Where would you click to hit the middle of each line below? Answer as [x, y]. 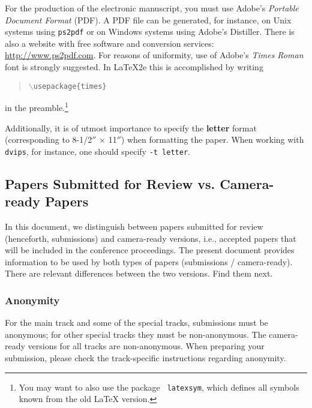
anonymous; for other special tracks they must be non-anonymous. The [136, 334]
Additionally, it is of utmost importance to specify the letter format [131, 127]
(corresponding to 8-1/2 [49, 139]
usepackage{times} [70, 86]
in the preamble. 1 [37, 106]
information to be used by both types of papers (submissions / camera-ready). [149, 261]
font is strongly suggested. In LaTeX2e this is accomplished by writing [134, 67]
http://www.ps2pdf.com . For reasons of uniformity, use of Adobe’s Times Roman [154, 55]
